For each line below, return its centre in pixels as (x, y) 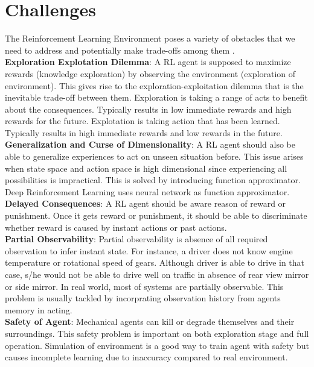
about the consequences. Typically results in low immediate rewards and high (148, 109)
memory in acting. (39, 309)
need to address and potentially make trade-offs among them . (120, 50)
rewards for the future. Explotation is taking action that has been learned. (143, 121)
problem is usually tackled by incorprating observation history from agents (143, 298)
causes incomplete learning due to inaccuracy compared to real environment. (146, 357)
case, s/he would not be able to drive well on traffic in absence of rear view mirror (157, 274)
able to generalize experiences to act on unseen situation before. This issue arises (154, 156)
